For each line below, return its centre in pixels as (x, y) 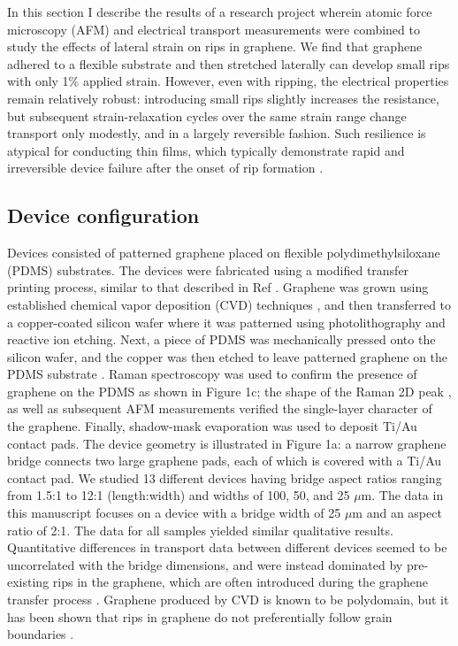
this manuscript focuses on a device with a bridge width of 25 (174, 513)
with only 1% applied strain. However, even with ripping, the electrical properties (228, 81)
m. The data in (402, 495)
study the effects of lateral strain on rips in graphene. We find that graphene (215, 46)
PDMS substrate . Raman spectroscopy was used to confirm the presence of (212, 374)
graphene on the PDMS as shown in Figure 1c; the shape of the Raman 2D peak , (229, 391)
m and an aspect (397, 513)
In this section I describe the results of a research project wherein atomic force (220, 12)
